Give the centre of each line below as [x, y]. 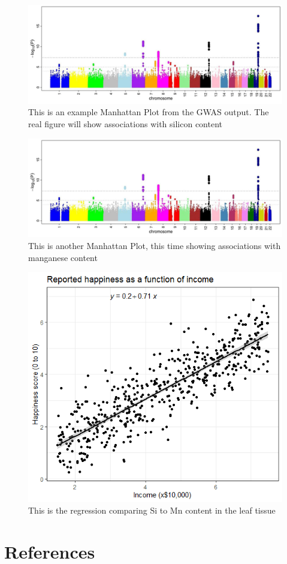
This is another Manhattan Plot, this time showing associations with [155, 245]
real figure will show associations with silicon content [126, 123]
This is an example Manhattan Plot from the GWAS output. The [149, 112]
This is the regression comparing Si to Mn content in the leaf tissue [152, 510]
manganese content [63, 257]
